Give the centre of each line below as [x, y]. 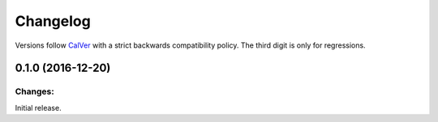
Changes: [34, 91]
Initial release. [38, 107]
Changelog [53, 21]
